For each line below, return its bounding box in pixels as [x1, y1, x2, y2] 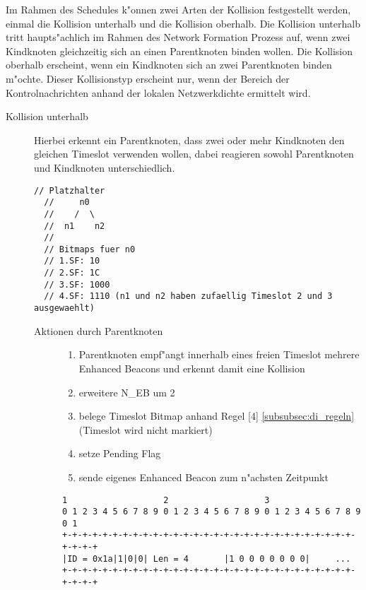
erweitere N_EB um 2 [78, 384, 175, 399]
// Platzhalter [34, 185, 105, 196]
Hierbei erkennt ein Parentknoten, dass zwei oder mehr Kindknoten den [34, 132, 345, 147]
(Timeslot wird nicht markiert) [78, 422, 213, 437]
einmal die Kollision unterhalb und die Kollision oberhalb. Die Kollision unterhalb [6, 16, 360, 30]
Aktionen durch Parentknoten [34, 323, 163, 338]
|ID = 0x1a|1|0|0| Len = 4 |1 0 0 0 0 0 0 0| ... [62, 553, 351, 564]
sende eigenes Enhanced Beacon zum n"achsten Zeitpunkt [78, 469, 329, 484]
